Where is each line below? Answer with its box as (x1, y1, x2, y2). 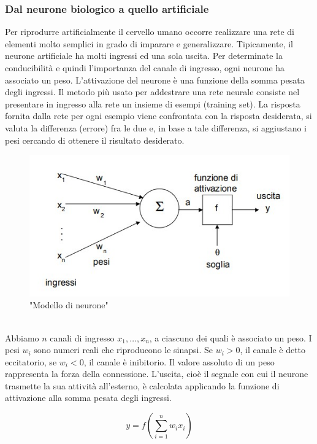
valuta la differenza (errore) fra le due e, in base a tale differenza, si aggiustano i (5, 121, 307, 134)
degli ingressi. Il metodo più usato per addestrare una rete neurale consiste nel (5, 85, 300, 98)
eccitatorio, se (5, 355, 57, 368)
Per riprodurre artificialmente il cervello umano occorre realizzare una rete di (5, 25, 294, 38)
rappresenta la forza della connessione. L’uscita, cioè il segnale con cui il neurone (5, 367, 308, 380)
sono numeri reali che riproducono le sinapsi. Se (34, 343, 213, 356)
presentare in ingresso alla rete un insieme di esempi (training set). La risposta (5, 97, 300, 110)
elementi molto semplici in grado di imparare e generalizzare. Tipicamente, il (5, 37, 294, 50)
